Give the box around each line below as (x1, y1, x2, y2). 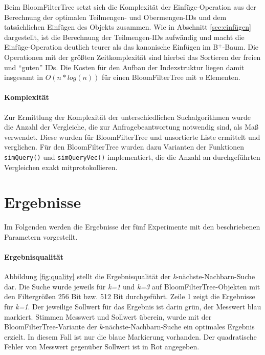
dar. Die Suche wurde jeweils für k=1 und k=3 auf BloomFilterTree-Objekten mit (4, 281, 260, 291)
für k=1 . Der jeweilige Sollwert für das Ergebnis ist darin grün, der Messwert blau (4, 301, 261, 312)
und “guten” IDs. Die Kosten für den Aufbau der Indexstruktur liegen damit (4, 61, 245, 72)
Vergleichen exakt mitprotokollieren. (4, 161, 118, 172)
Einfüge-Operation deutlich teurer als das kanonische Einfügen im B (4, 41, 218, 52)
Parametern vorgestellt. (4, 231, 78, 242)
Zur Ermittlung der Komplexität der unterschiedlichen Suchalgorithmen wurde (4, 111, 251, 122)
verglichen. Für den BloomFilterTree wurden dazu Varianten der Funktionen (4, 141, 245, 152)
